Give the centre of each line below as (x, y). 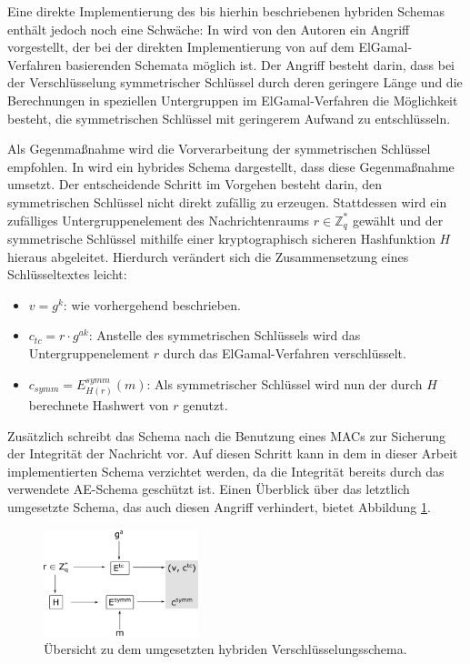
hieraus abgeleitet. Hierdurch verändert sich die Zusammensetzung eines (208, 256)
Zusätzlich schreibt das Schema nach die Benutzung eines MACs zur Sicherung (227, 435)
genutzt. (205, 404)
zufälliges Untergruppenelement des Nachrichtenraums (159, 220)
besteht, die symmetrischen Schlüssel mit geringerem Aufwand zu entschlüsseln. (229, 118)
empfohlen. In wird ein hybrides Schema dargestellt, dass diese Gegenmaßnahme (231, 166)
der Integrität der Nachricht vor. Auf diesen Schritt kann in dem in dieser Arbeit (233, 453)
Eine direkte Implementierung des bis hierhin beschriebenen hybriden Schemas (226, 11)
